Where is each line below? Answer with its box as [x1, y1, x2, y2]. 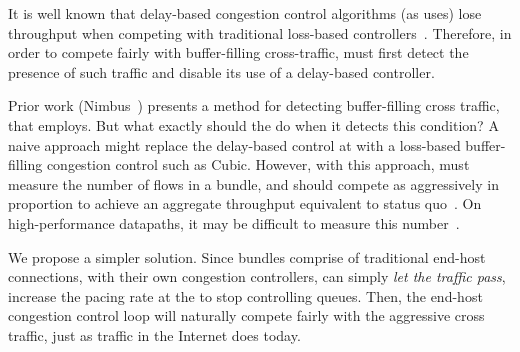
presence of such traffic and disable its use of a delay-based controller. [8, 61, 435, 82]
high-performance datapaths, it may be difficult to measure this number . [8, 212, 460, 233]
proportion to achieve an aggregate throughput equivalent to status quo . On [8, 193, 482, 214]
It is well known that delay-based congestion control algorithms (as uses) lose [8, 3, 482, 23]
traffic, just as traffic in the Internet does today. [8, 324, 301, 345]
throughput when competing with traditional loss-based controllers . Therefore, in [8, 22, 512, 43]
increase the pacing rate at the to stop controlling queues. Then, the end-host [8, 285, 483, 306]
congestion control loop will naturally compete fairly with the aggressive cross [8, 305, 485, 326]
